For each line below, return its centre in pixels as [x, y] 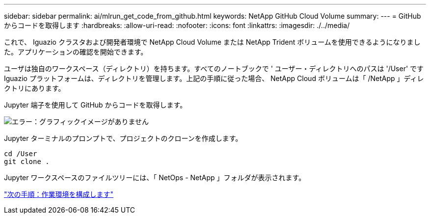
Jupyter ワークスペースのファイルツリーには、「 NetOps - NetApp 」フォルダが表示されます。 [155, 177]
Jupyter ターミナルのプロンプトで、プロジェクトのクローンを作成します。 [123, 138]
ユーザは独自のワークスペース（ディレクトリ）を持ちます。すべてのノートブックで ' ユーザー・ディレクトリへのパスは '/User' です [214, 68]
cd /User [21, 154]
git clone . [27, 162]
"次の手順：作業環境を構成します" [59, 194]
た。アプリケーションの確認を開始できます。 [76, 52]
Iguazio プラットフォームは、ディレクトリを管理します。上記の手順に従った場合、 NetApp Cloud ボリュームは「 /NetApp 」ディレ [214, 78]
